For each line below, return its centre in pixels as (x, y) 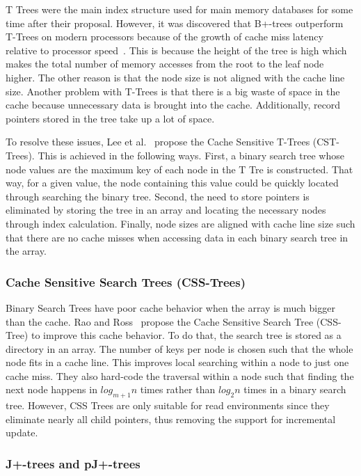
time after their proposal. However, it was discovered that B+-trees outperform (175, 23)
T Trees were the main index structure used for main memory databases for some (179, 9)
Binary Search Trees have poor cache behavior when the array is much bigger (170, 307)
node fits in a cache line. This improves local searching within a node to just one (177, 362)
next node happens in (51, 389)
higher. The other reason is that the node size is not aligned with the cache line (175, 77)
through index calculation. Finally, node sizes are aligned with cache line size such (180, 223)
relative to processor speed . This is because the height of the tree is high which (176, 50)
